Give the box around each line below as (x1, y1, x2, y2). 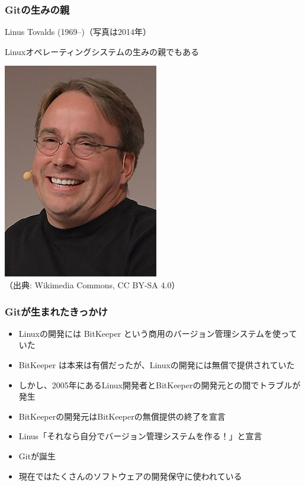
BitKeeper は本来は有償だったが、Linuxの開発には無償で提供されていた (18, 359, 295, 371)
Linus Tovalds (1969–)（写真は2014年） (5, 25, 151, 38)
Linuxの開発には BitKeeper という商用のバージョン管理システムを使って (18, 327, 297, 339)
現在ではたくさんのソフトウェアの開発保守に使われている (18, 469, 242, 482)
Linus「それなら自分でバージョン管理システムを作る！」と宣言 (18, 430, 262, 442)
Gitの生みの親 (5, 2, 70, 17)
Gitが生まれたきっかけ (5, 304, 108, 318)
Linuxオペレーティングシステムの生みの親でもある (5, 45, 199, 57)
